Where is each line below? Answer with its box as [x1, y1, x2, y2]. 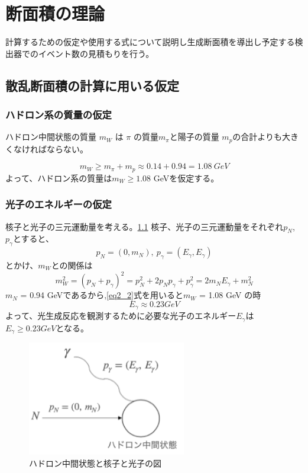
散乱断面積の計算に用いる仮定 [5, 76, 179, 94]
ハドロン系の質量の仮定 [5, 107, 112, 122]
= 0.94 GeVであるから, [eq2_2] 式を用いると [20, 289, 183, 301]
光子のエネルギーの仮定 [5, 197, 112, 212]
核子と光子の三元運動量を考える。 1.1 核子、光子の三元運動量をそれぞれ [5, 220, 284, 232]
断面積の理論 [5, 1, 105, 25]
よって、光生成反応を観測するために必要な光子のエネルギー [5, 309, 236, 322]
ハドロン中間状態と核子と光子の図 [29, 456, 161, 469]
